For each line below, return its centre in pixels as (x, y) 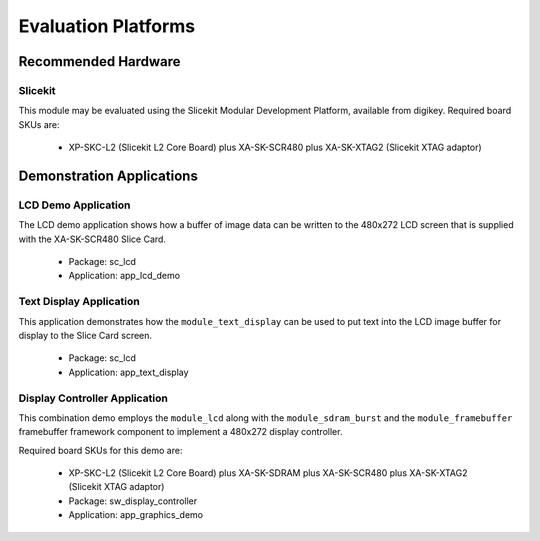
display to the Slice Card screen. (85, 335)
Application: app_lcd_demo (124, 276)
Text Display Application (79, 302)
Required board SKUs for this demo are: (100, 450)
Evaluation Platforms (107, 26)
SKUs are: (39, 124)
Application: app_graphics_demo (136, 515)
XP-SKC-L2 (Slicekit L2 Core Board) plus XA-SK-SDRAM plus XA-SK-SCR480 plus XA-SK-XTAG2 (268, 473)
